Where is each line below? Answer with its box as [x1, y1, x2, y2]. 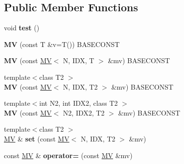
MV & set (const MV [4, 133, 69, 143]
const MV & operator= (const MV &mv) [4, 150, 133, 160]
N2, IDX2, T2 [63, 107, 105, 117]
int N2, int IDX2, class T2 [39, 98, 118, 108]
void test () [4, 23, 40, 33]
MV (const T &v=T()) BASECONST [4, 39, 120, 49]
